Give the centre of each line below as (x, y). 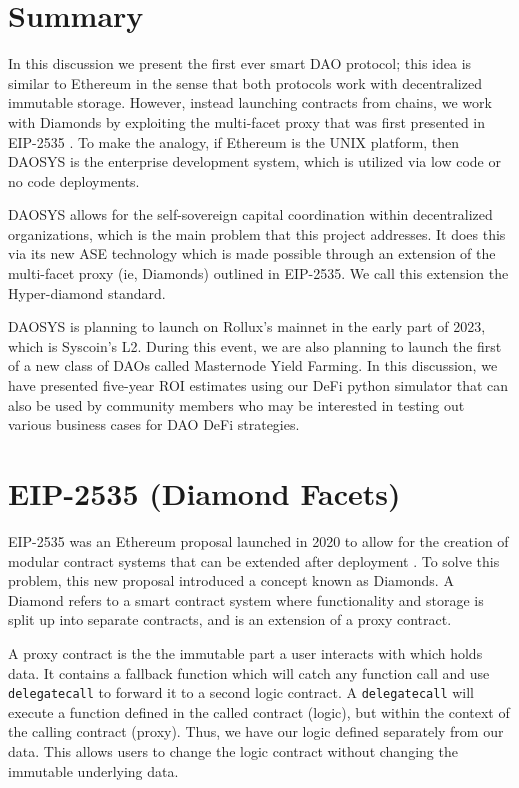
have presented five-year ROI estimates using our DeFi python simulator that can (258, 385)
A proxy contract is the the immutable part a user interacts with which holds (245, 652)
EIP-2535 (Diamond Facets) (204, 493)
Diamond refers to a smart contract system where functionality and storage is (246, 599)
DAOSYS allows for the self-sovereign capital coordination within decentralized (250, 214)
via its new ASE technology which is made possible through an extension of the (252, 253)
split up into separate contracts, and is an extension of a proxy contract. (230, 619)
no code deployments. (74, 180)
